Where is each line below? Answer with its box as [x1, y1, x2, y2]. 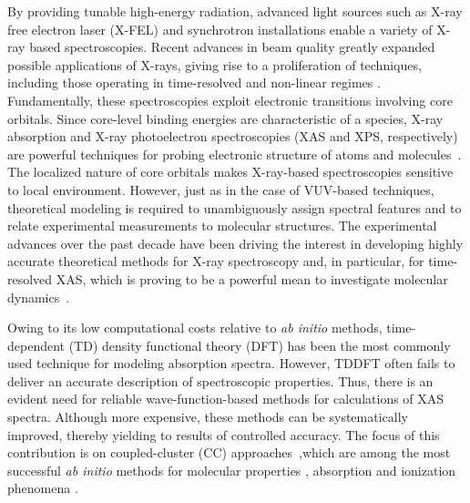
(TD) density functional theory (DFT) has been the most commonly [68, 335, 451, 354]
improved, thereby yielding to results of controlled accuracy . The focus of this [7, 425, 440, 444]
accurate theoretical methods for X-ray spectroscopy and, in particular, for [7, 251, 424, 271]
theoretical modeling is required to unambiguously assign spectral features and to [7, 198, 462, 217]
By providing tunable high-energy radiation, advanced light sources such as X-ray [7, 2, 463, 20]
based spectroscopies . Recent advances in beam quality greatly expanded [29, 37, 435, 56]
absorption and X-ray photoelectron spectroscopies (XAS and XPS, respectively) [7, 127, 458, 146]
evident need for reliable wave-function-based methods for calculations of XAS [7, 389, 444, 408]
